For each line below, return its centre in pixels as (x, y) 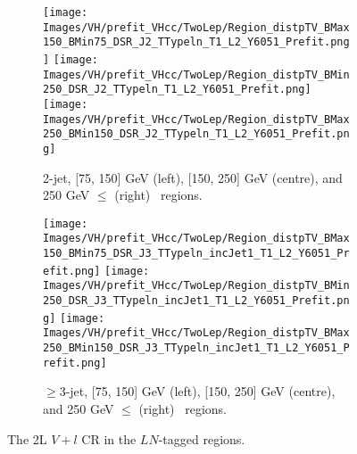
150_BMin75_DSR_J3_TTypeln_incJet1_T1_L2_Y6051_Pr (196, 254)
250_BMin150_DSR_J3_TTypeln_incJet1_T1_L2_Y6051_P (196, 348)
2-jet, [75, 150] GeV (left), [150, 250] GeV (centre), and (193, 177)
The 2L (27, 438)
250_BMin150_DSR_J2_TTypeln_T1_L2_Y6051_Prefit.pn (196, 134)
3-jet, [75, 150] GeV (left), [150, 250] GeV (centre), (197, 391)
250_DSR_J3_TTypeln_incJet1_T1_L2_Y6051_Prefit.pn (196, 301)
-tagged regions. (202, 438)
